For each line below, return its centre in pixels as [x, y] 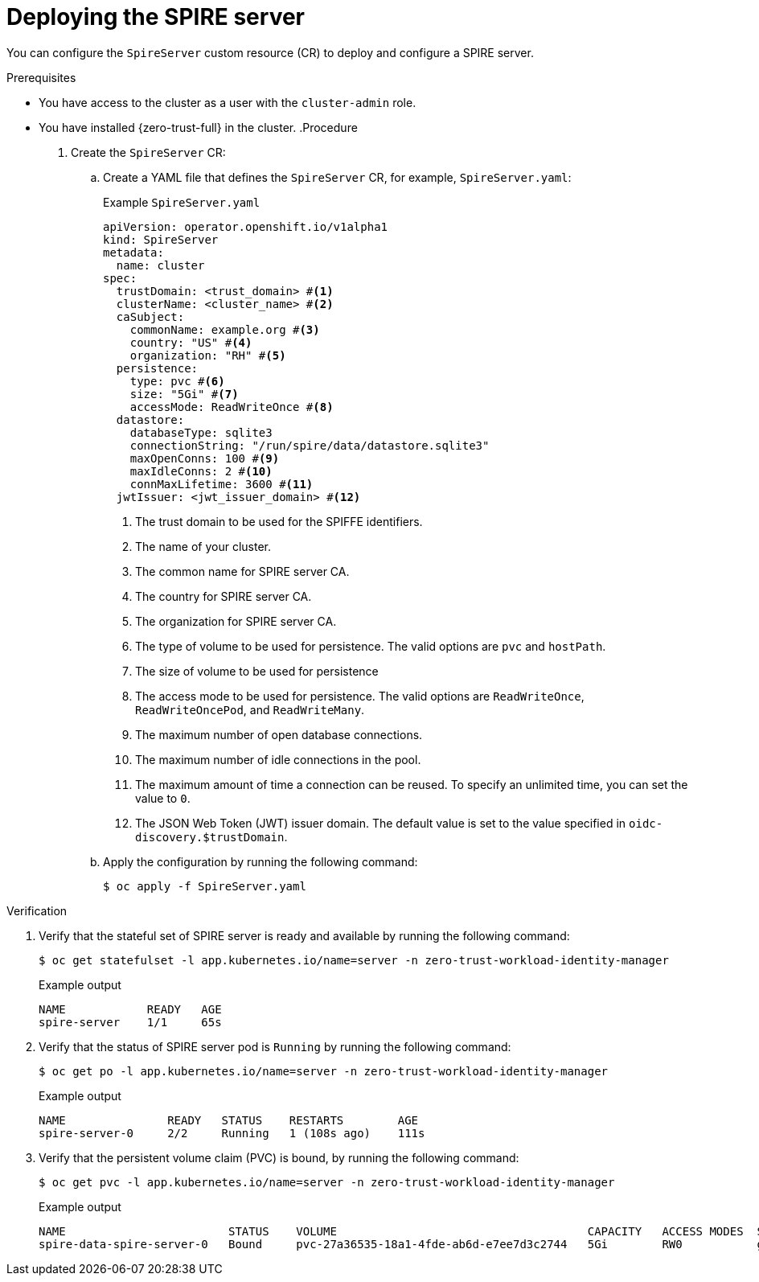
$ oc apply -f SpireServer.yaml [205, 886]
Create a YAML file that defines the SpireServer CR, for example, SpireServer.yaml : [337, 177]
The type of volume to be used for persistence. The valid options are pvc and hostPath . [371, 646]
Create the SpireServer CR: [148, 152]
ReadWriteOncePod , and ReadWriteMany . [250, 709]
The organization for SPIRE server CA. [236, 621]
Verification [37, 910]
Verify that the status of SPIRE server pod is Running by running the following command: [275, 1046]
